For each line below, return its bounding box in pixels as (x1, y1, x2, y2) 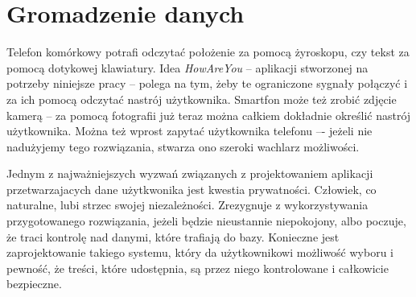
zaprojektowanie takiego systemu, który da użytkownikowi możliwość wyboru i (6, 244, 393, 261)
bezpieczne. (6, 275, 62, 292)
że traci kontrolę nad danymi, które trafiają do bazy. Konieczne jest (6, 228, 340, 245)
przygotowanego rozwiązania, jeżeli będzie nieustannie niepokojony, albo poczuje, (6, 212, 406, 229)
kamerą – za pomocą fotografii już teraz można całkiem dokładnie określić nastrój (6, 106, 411, 123)
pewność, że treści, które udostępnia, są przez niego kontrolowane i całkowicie (6, 259, 389, 276)
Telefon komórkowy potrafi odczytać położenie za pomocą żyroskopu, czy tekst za (6, 43, 410, 60)
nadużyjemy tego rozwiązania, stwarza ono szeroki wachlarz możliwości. (6, 138, 360, 155)
